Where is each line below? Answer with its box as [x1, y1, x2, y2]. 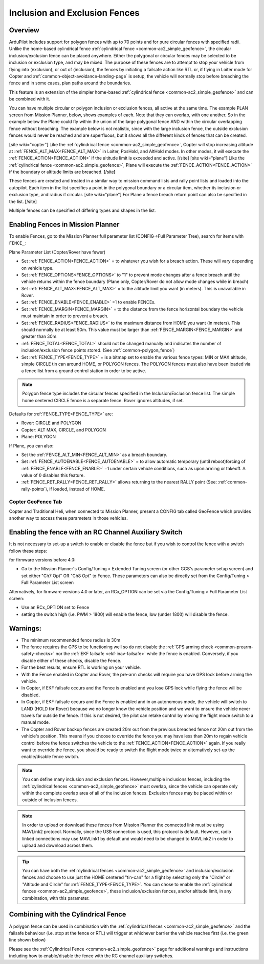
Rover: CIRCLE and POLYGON [21, 420, 82, 426]
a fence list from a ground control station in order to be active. [21, 368, 147, 374]
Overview [9, 26, 40, 34]
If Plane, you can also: [9, 443, 54, 449]
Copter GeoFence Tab [9, 498, 62, 505]
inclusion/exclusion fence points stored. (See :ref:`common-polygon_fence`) [21, 347, 175, 353]
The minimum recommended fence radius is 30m [21, 637, 121, 643]
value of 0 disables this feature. [21, 472, 85, 478]
